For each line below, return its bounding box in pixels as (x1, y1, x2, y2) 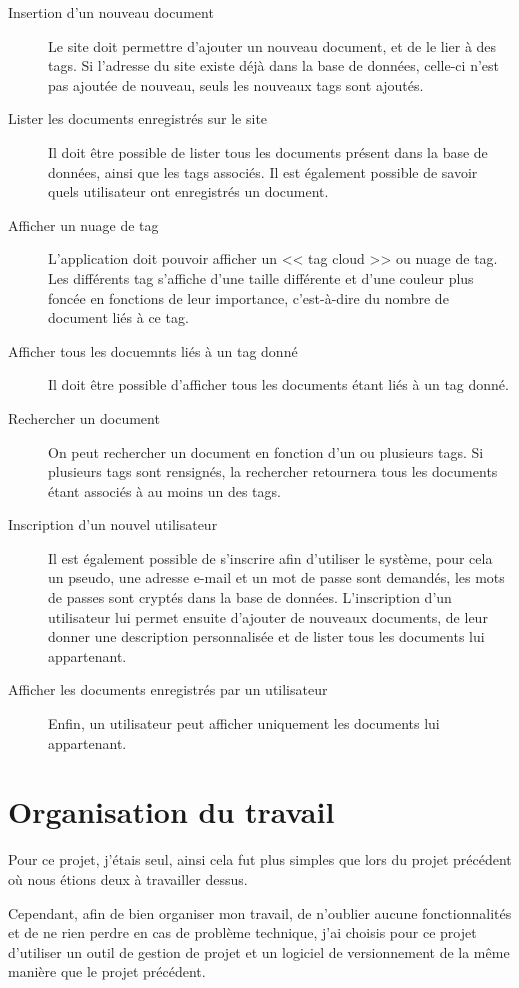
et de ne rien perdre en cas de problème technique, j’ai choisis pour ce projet (8, 922, 477, 943)
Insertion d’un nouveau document (8, 2, 214, 22)
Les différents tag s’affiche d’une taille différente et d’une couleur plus (48, 267, 474, 288)
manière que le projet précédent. (8, 961, 206, 982)
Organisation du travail (8, 791, 335, 832)
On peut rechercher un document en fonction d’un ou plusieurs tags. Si (48, 441, 484, 462)
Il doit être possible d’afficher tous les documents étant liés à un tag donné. (48, 374, 509, 395)
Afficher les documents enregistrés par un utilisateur (8, 679, 328, 700)
